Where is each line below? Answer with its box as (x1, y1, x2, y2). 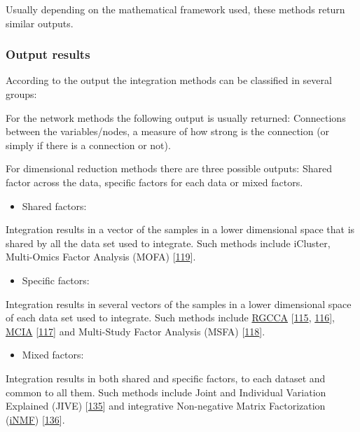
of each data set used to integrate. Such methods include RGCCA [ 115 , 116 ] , (6, 310, 335, 325)
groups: (6, 87, 37, 101)
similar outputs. (6, 15, 74, 30)
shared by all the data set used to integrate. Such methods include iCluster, (6, 235, 331, 250)
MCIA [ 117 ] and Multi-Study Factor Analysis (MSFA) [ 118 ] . (6, 323, 265, 338)
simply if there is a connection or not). (6, 137, 171, 152)
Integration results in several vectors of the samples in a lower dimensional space (6, 296, 352, 311)
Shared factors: (22, 198, 87, 213)
